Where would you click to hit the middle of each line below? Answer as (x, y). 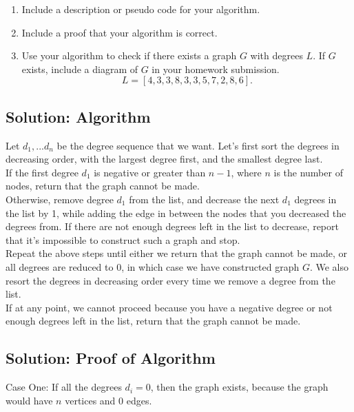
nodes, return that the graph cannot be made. (103, 186)
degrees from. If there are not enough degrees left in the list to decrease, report (172, 226)
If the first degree (42, 172)
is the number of (308, 172)
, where (246, 172)
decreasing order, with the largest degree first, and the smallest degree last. (164, 159)
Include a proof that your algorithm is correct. (119, 32)
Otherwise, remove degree (60, 199)
